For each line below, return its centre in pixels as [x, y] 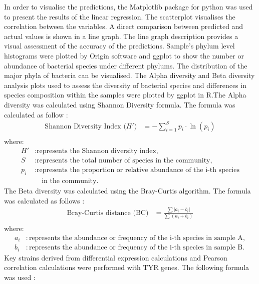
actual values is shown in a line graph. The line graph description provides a [121, 36]
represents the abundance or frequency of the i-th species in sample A [136, 238]
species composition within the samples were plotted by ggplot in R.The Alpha [125, 95]
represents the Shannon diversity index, [97, 151]
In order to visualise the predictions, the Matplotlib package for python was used [128, 6]
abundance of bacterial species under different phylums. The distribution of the [126, 65]
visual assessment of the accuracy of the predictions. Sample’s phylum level [119, 46]
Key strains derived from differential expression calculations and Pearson [116, 257]
